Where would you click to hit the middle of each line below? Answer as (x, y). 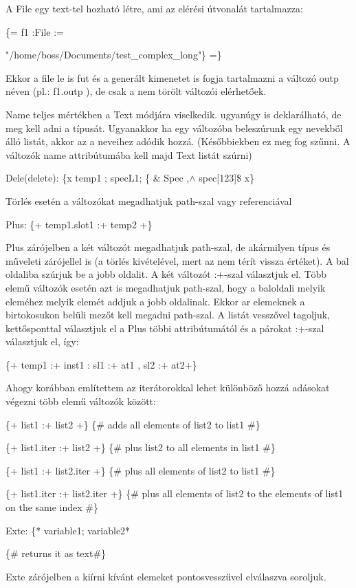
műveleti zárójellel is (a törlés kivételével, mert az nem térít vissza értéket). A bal (177, 260)
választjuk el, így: (42, 341)
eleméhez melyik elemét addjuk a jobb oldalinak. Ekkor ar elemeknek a (155, 301)
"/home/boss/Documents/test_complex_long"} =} (114, 55)
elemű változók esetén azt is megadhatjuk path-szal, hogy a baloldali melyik (166, 287)
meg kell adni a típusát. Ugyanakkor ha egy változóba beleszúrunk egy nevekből (174, 128)
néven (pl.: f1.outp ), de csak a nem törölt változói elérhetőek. (136, 91)
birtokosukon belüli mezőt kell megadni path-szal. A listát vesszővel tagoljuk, (168, 315)
